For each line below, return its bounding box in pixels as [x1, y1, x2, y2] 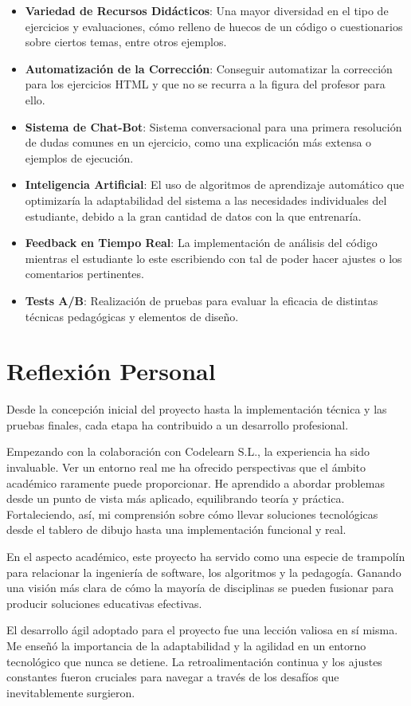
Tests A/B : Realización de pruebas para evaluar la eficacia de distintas [25, 292, 378, 308]
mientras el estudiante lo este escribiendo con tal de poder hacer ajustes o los [25, 249, 402, 266]
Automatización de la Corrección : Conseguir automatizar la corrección [25, 60, 393, 76]
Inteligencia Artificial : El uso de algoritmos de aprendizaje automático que [25, 176, 405, 193]
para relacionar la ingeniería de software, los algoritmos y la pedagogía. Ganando [6, 563, 401, 580]
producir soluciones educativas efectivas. [6, 594, 202, 611]
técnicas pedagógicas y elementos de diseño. [25, 308, 239, 324]
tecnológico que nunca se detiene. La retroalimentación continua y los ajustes [6, 653, 382, 669]
